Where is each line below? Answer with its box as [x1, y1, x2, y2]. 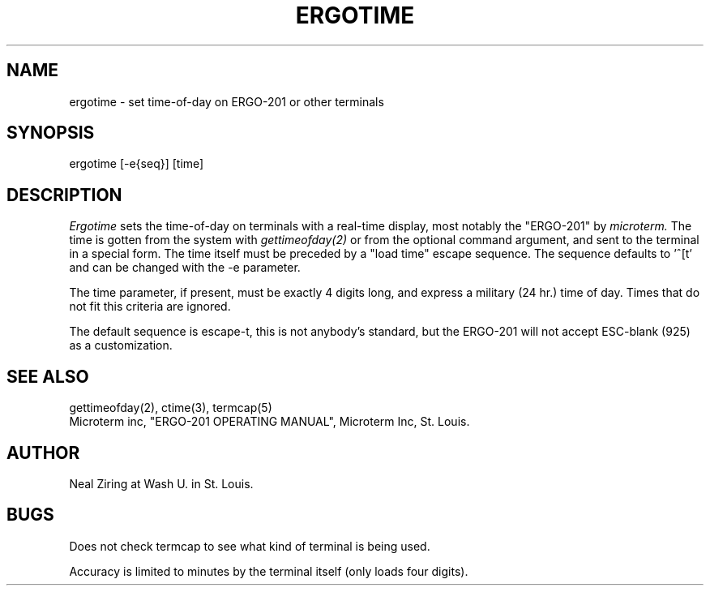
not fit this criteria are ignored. [69, 299, 231, 314]
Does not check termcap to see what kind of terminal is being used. [69, 538, 430, 553]
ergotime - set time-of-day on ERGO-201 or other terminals [69, 94, 384, 109]
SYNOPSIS [6, 122, 95, 144]
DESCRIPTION [6, 184, 122, 205]
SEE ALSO [6, 366, 89, 387]
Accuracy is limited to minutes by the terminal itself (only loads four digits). [69, 564, 468, 578]
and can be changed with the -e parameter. [69, 260, 301, 275]
